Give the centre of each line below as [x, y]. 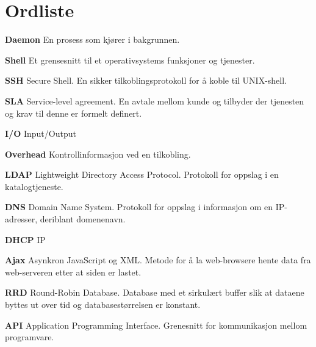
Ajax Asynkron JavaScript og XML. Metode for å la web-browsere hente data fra [158, 260]
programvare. [30, 337]
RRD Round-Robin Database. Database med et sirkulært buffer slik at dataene [155, 292]
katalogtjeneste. [34, 186]
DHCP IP [25, 239]
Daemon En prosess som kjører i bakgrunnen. [92, 39]
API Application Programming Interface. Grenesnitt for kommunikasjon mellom [156, 325]
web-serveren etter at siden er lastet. [73, 272]
